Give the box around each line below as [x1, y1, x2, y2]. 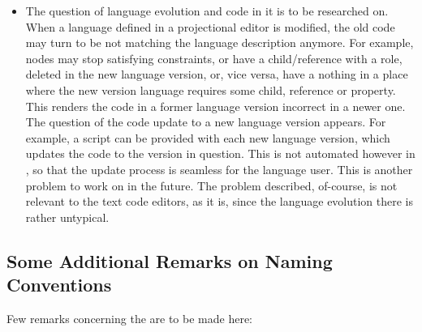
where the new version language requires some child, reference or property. [25, 81, 396, 98]
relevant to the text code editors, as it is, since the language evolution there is [25, 193, 414, 210]
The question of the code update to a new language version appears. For [25, 113, 386, 130]
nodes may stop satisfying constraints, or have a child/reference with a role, [25, 49, 403, 66]
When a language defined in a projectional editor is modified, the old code [25, 18, 395, 35]
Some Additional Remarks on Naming [6, 248, 333, 273]
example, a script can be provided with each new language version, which [25, 129, 390, 146]
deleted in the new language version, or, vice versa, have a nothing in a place [25, 66, 408, 83]
